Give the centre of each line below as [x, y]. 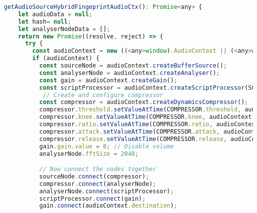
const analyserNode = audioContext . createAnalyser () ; [129, 73]
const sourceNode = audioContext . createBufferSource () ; [133, 66]
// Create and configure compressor [103, 95]
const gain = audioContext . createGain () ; [108, 80]
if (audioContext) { [66, 58]
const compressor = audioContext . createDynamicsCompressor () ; [144, 102]
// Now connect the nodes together [98, 169]
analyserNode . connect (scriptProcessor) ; [107, 191]
